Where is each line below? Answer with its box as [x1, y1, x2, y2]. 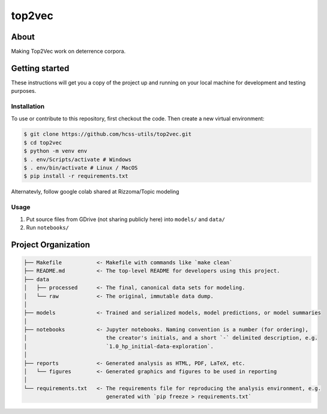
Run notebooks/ [26, 223, 69, 231]
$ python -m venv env [23, 147, 88, 155]
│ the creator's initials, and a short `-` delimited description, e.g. [23, 334, 318, 342]
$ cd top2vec [23, 139, 62, 146]
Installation [11, 102, 45, 111]
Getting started [11, 63, 70, 73]
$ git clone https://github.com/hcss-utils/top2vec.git [23, 131, 192, 138]
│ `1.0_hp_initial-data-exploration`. [23, 343, 214, 350]
